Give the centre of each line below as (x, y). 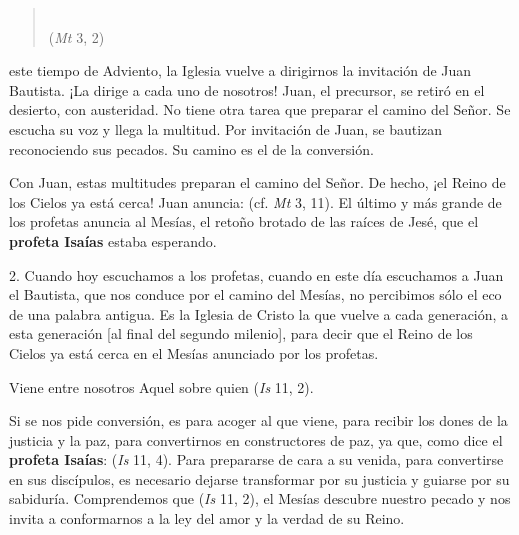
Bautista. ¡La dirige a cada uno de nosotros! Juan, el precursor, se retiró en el (247, 89)
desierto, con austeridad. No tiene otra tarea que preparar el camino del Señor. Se (260, 109)
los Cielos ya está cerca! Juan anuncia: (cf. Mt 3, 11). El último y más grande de (255, 201)
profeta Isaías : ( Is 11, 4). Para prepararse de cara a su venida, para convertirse (256, 459)
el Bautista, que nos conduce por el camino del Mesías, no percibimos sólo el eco (255, 294)
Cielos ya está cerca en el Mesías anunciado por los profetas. (194, 352)
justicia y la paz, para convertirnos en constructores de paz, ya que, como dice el (256, 439)
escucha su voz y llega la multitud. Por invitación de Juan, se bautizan (226, 128)
